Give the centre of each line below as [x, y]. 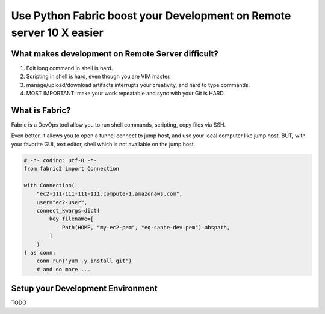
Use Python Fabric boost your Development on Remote [151, 16]
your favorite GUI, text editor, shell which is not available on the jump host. [103, 144]
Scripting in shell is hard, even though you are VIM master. [98, 77]
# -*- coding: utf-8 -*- [60, 160]
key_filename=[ [72, 219]
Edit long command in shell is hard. [70, 68]
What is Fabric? [41, 110]
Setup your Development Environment [84, 288]
